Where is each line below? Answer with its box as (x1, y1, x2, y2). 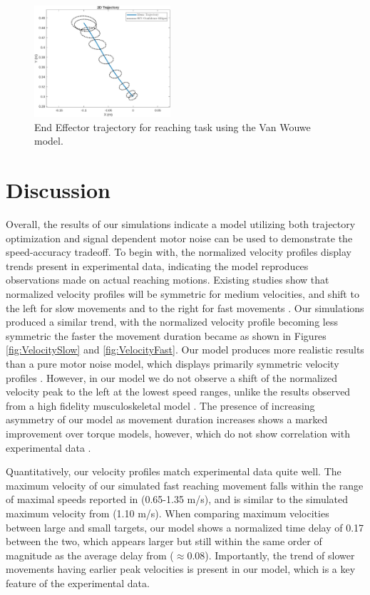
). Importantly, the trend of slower (205, 547, 355, 562)
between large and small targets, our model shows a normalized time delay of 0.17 (6, 519, 364, 534)
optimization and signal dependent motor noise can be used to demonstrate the (6, 230, 353, 245)
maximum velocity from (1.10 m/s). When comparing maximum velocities (6, 505, 329, 520)
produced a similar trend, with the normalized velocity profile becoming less (6, 314, 338, 329)
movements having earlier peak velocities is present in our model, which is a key (6, 562, 356, 576)
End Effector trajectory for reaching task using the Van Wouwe (34, 119, 311, 134)
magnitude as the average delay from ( (6, 547, 174, 562)
